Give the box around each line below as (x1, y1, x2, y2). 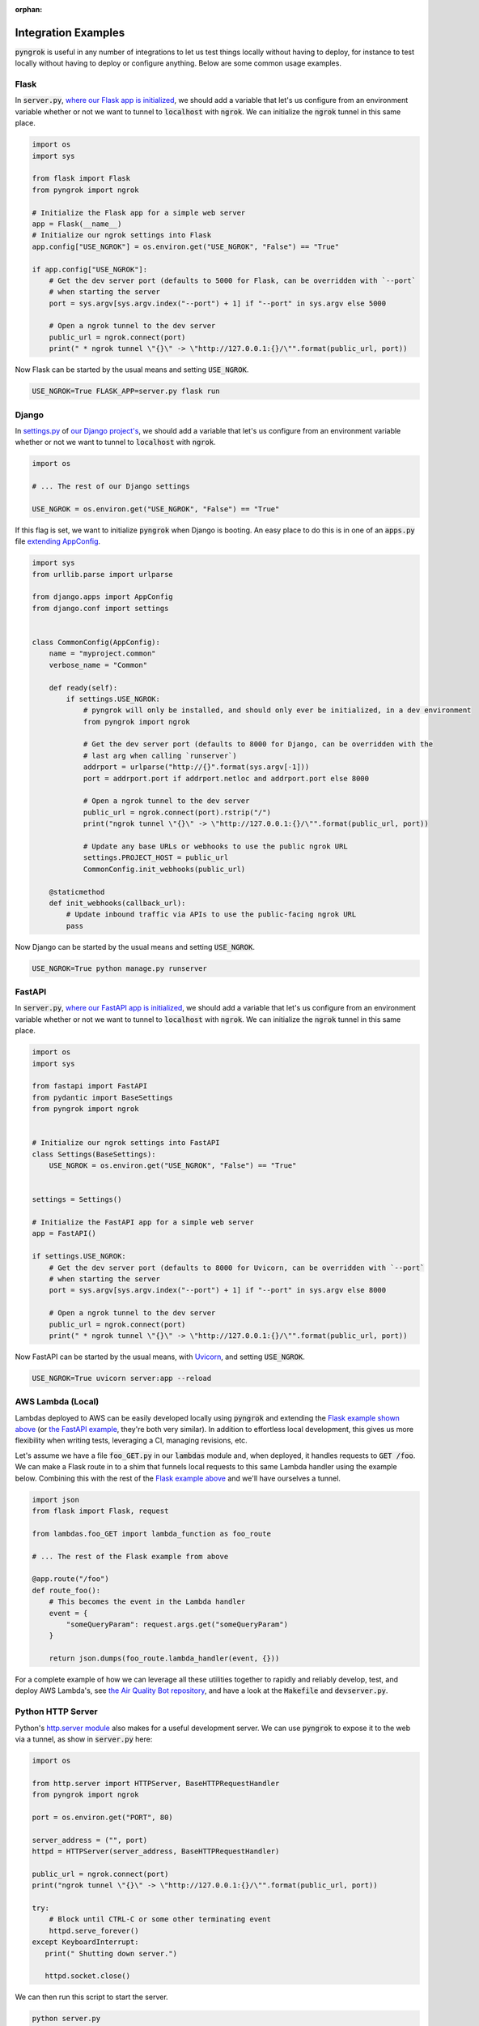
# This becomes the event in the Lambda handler (49, 1597, 246, 1606)
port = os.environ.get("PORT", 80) (32, 1812, 173, 1822)
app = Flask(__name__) (32, 219, 122, 229)
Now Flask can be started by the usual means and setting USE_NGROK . (15, 365, 249, 374)
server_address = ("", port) (32, 1836, 148, 1844)
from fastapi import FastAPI (32, 1082, 148, 1091)
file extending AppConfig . (15, 536, 101, 546)
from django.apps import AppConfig (32, 592, 173, 601)
